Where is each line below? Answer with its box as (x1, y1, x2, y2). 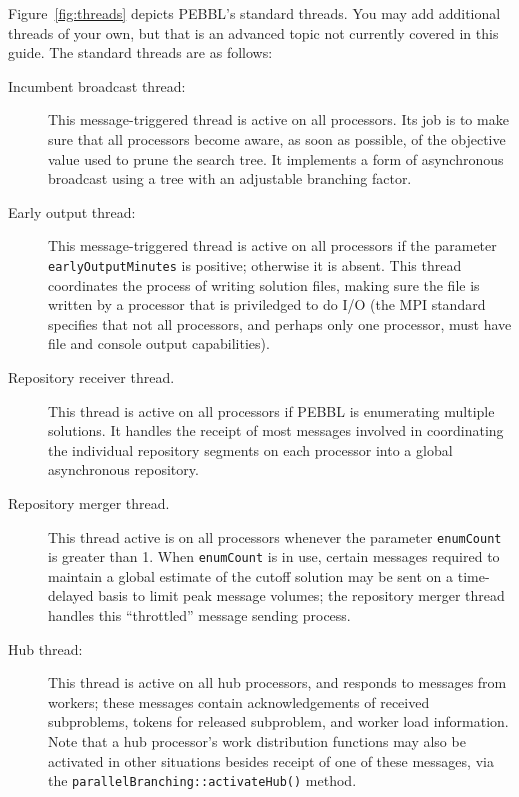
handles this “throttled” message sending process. (48, 605, 351, 626)
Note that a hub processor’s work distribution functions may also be (48, 731, 466, 751)
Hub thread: (8, 638, 83, 659)
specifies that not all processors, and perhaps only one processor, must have (48, 313, 512, 334)
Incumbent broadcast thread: (8, 75, 186, 96)
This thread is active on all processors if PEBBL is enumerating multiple (48, 400, 495, 421)
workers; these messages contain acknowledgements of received (48, 691, 430, 712)
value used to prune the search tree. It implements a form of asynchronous (48, 148, 504, 169)
